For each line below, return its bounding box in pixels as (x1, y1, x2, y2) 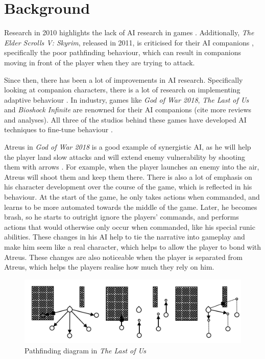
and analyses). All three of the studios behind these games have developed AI (4, 114, 247, 125)
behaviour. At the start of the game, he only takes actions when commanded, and (4, 192, 260, 202)
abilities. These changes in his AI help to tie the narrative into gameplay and (4, 231, 245, 242)
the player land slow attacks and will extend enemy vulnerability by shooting (4, 151, 246, 162)
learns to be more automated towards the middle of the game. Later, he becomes (4, 201, 257, 212)
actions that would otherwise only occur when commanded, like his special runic (4, 221, 255, 232)
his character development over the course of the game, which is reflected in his (4, 181, 252, 192)
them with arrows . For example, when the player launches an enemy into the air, (4, 161, 259, 172)
